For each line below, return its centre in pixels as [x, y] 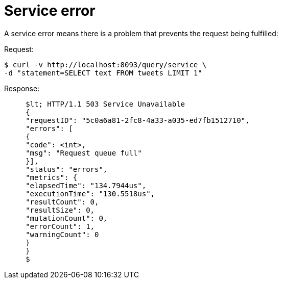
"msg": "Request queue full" [84, 153]
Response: [22, 88]
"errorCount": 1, [60, 226]
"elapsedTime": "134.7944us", [86, 185]
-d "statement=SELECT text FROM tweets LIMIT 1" [103, 73]
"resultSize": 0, [60, 210]
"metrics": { [52, 177]
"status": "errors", [67, 169]
